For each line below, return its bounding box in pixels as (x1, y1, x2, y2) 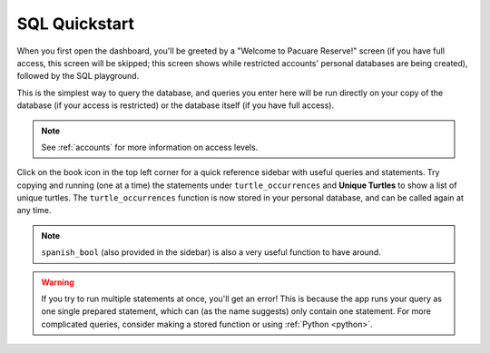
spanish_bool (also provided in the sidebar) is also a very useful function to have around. (41, 247, 381, 258)
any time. (16, 205, 52, 216)
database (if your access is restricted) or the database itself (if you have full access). (16, 100, 335, 111)
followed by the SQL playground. (16, 71, 140, 82)
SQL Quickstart (16, 14, 135, 34)
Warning (41, 277, 74, 288)
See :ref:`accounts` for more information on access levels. (41, 142, 259, 152)
